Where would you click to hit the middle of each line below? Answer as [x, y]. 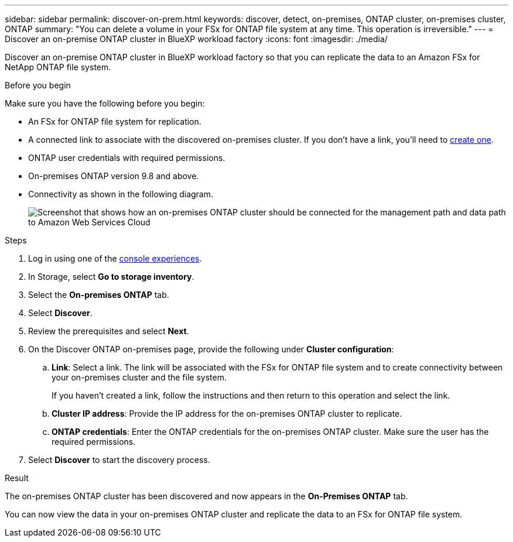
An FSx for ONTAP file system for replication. [115, 121]
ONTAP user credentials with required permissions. [127, 158]
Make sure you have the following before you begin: [105, 103]
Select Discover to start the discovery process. [119, 460]
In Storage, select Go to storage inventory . [111, 277]
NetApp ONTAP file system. [58, 67]
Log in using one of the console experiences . [115, 258]
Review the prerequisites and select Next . [109, 331]
